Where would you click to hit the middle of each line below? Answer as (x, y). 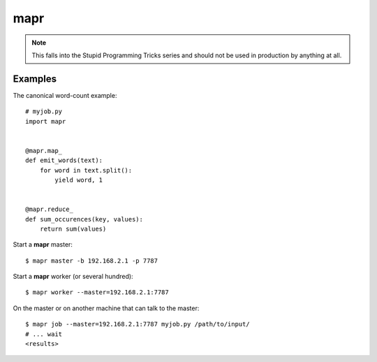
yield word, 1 (79, 180)
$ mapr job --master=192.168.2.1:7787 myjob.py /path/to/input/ (138, 324)
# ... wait (44, 334)
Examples (35, 79)
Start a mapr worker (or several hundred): (73, 277)
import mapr (46, 121)
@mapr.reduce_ (49, 209)
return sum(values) (73, 229)
